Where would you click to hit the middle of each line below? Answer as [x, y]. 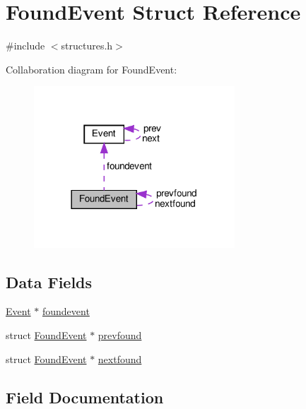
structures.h [87, 46]
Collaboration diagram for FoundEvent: [92, 69]
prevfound [120, 335]
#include [25, 46]
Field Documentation [85, 397]
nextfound [120, 358]
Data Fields [49, 281]
